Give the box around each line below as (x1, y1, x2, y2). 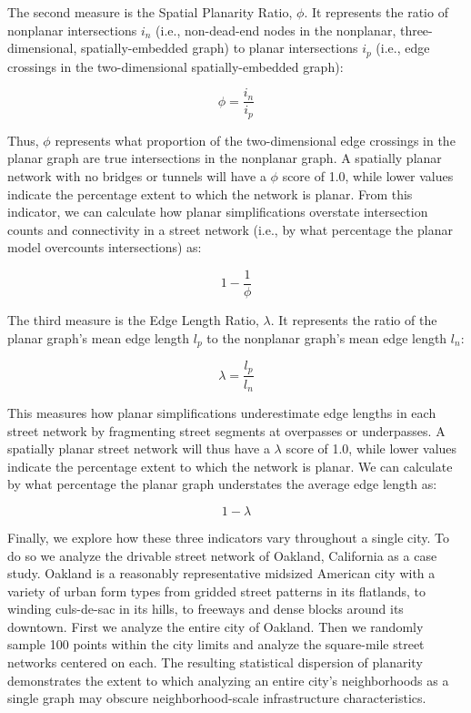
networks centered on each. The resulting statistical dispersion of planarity (7, 653, 423, 672)
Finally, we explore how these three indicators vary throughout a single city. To (7, 527, 449, 546)
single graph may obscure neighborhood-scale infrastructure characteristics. (7, 688, 426, 708)
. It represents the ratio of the (270, 310, 437, 329)
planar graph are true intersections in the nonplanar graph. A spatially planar (7, 148, 442, 168)
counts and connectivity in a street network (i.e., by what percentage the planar (7, 219, 453, 239)
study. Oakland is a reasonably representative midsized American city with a (7, 564, 436, 583)
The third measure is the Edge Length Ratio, (7, 310, 259, 329)
